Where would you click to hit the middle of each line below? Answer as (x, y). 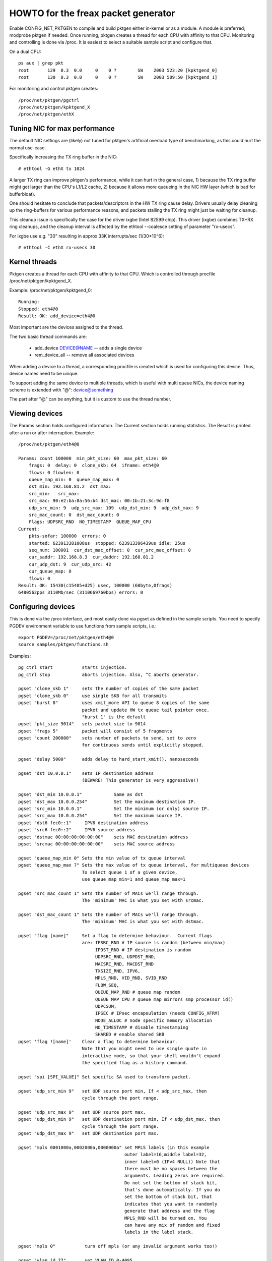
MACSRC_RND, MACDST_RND (124, 964)
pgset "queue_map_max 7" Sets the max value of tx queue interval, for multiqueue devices (134, 865)
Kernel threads (33, 262)
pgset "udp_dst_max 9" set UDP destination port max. (89, 1133)
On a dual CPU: (25, 51)
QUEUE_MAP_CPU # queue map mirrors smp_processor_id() (164, 999)
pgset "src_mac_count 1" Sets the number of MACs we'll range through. (109, 893)
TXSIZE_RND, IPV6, (118, 971)
